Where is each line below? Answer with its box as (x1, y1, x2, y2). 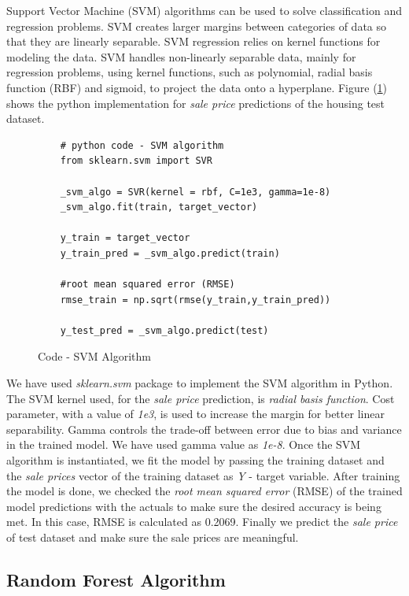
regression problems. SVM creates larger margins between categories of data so (6, 17, 387, 34)
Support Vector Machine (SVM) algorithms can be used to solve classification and (6, 2, 402, 18)
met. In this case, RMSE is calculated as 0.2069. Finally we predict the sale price (6, 513, 398, 530)
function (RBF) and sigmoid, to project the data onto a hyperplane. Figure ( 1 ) (6, 79, 388, 95)
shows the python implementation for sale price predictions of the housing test (6, 94, 385, 111)
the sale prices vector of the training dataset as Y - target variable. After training (6, 467, 400, 483)
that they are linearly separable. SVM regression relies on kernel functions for (6, 33, 381, 50)
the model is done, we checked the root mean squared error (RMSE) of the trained (6, 483, 403, 499)
